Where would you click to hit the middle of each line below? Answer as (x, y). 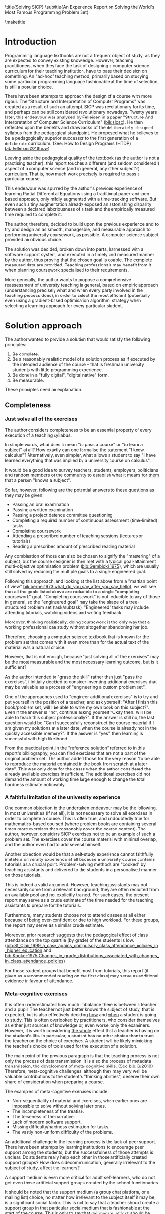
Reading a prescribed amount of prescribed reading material (73, 546)
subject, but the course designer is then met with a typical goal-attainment (81, 561)
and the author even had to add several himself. (53, 844)
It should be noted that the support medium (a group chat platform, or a (77, 1192)
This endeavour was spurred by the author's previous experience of (74, 188)
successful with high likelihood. (37, 738)
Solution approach (43, 326)
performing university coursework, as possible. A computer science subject (82, 234)
